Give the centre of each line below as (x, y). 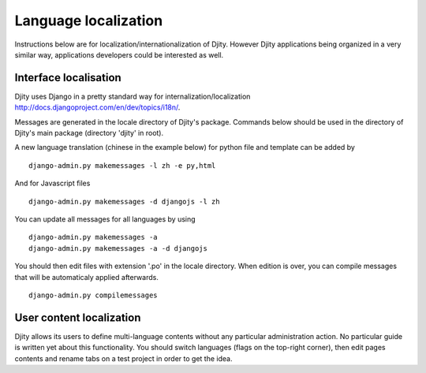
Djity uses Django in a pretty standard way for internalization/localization (133, 96)
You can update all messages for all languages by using (105, 219)
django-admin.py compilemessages (93, 295)
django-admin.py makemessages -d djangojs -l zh (124, 201)
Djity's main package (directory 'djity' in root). (89, 133)
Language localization (89, 21)
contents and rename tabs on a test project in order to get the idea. (123, 358)
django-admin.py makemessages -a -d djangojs (118, 248)
